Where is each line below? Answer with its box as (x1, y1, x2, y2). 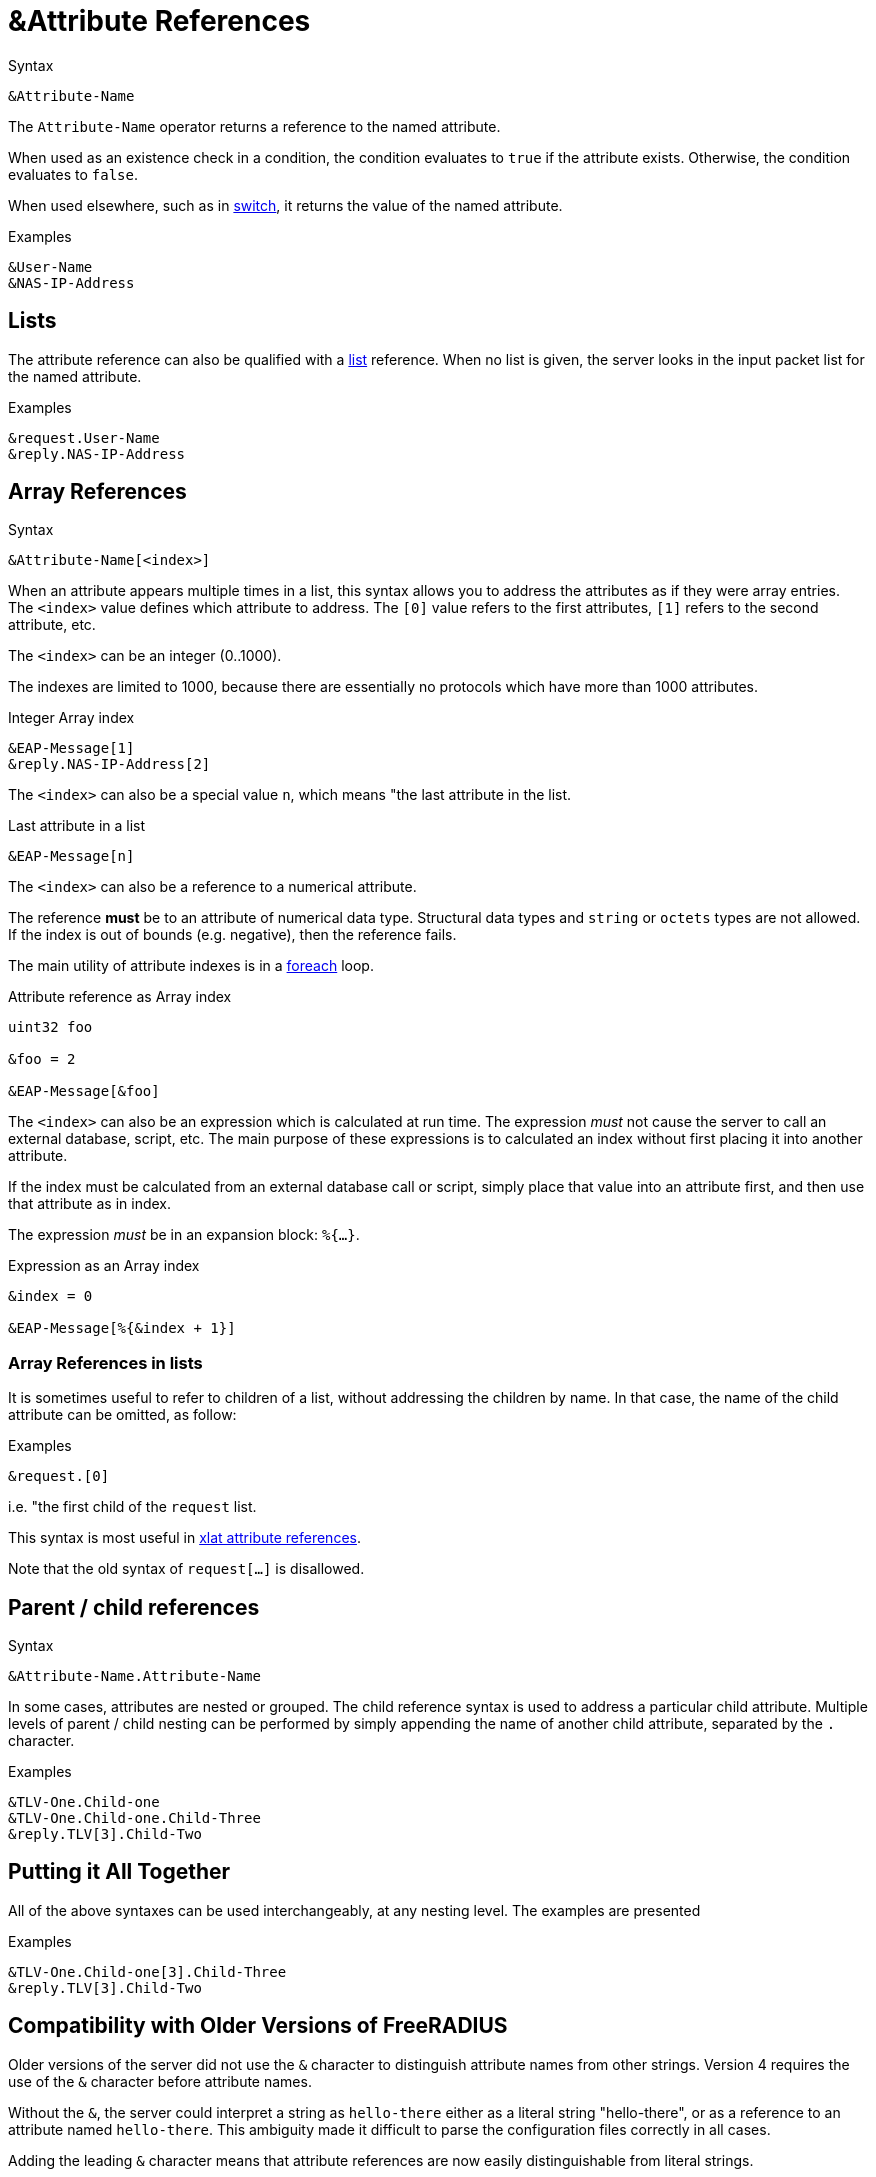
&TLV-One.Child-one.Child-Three (8, 1810, 261, 1827)
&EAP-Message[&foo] (8, 1083, 160, 1100)
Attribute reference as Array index (8, 988, 232, 1006)
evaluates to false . (8, 165, 138, 183)
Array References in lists (8, 1352, 203, 1373)
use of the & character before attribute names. (8, 2072, 312, 2090)
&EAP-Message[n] (8, 848, 135, 865)
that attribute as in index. (8, 1195, 171, 1213)
